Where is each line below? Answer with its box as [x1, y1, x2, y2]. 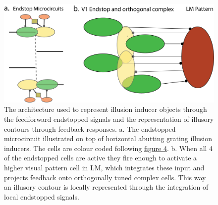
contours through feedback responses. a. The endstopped [4, 123, 176, 134]
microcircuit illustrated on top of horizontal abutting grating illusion [4, 133, 213, 144]
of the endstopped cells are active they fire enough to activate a [4, 153, 197, 163]
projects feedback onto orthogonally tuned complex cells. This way [4, 172, 206, 182]
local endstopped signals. [4, 191, 79, 202]
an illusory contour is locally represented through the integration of [4, 182, 209, 192]
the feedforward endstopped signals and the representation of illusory [4, 113, 214, 124]
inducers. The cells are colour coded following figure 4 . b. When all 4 [4, 143, 213, 153]
